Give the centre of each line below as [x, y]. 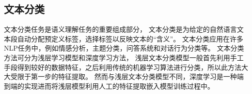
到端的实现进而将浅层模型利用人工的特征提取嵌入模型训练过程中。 [109, 86]
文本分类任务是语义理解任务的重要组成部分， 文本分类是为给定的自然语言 [120, 29]
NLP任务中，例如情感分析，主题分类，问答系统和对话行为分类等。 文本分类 [124, 48]
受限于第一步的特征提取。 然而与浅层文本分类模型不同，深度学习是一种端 [127, 76]
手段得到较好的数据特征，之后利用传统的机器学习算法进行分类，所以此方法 [123, 67]
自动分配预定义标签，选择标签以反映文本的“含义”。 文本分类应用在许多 [130, 38]
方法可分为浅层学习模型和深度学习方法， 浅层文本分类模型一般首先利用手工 [124, 57]
